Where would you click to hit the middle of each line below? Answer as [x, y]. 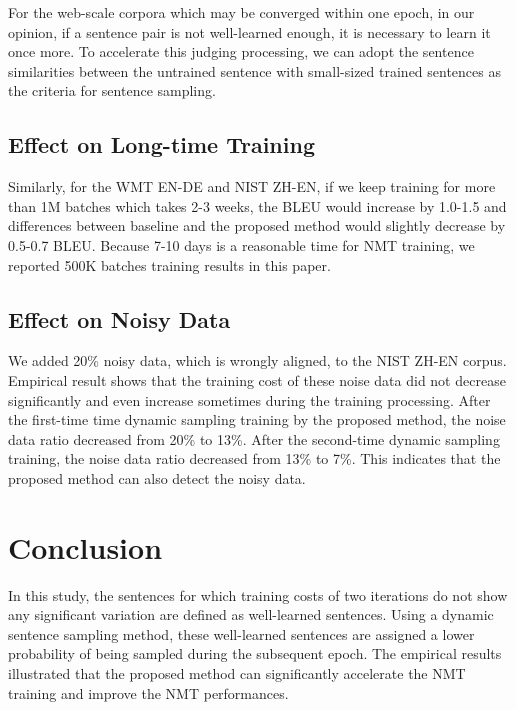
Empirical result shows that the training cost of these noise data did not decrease [257, 379]
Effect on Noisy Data [119, 318]
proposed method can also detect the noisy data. [157, 477]
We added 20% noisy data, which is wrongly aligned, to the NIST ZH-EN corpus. [257, 360]
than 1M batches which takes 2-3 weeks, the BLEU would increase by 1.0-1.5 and [257, 205]
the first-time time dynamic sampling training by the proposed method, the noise [257, 419]
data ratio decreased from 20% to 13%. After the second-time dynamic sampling [254, 438]
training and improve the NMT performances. [148, 692]
